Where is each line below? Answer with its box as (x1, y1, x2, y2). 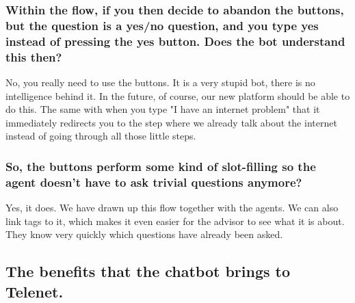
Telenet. (5, 280, 64, 302)
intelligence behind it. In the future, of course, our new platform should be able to (5, 88, 350, 103)
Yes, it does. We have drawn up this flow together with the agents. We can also (5, 200, 339, 215)
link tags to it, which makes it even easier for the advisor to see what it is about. (5, 213, 345, 228)
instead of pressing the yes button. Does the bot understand (5, 32, 345, 49)
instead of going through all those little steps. (5, 129, 196, 143)
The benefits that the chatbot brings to (5, 261, 291, 282)
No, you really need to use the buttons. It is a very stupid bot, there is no (5, 75, 315, 89)
